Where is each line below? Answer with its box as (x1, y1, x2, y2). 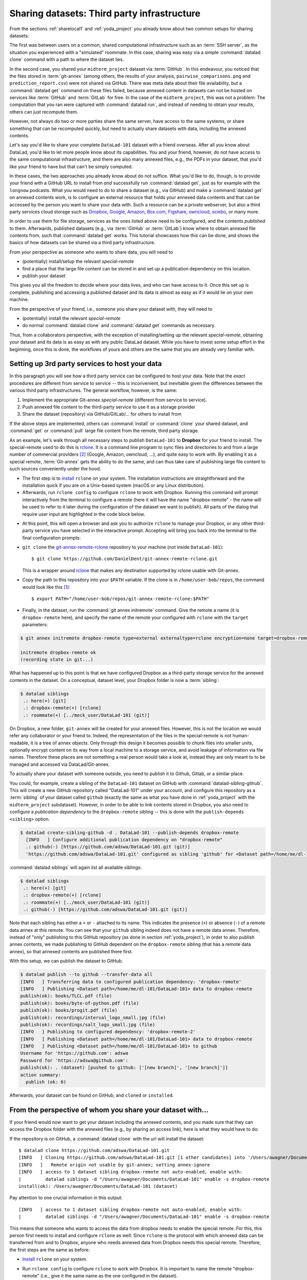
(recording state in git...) (20, 657, 94, 663)
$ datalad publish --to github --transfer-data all (20, 972, 153, 977)
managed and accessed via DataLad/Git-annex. (9, 761, 110, 767)
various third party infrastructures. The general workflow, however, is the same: (9, 387, 178, 394)
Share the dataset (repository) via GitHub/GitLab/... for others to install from (22, 411, 182, 417)
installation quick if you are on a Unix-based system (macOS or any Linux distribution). (22, 482, 205, 488)
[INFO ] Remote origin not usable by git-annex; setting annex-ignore (18, 1162, 210, 1167)
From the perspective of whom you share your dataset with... (9, 1105, 209, 1114)
